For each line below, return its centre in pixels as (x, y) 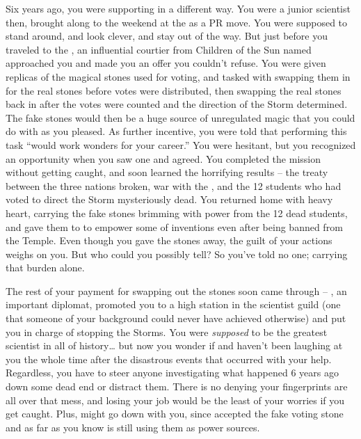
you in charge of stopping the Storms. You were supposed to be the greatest (167, 332)
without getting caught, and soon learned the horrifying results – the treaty (167, 172)
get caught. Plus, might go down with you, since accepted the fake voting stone (175, 414)
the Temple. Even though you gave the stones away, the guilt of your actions (169, 240)
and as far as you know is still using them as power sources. (133, 427)
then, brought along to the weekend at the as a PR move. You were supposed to (177, 22)
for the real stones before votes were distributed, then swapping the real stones (174, 90)
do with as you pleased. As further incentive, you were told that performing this (176, 131)
